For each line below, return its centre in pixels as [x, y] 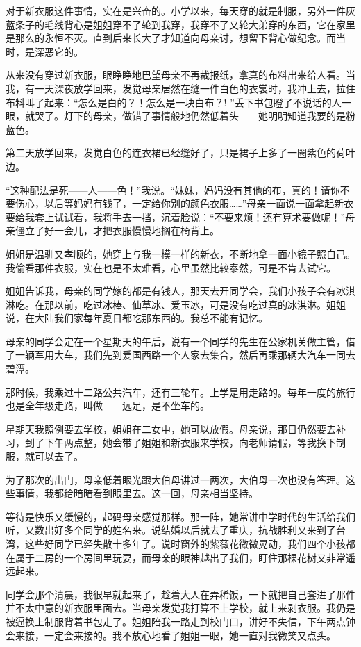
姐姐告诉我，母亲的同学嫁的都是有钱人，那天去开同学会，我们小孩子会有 [171, 291]
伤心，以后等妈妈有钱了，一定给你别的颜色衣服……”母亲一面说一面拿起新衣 [184, 203]
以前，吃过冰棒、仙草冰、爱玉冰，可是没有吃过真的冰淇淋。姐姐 [200, 304]
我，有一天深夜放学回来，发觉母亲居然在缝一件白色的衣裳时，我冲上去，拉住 [180, 88]
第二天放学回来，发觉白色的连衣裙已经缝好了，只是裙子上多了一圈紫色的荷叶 [180, 153]
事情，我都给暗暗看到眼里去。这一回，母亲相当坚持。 [136, 493]
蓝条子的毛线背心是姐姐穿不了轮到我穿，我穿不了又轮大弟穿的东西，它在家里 [180, 24]
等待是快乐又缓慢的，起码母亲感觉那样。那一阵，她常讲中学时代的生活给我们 [180, 516]
